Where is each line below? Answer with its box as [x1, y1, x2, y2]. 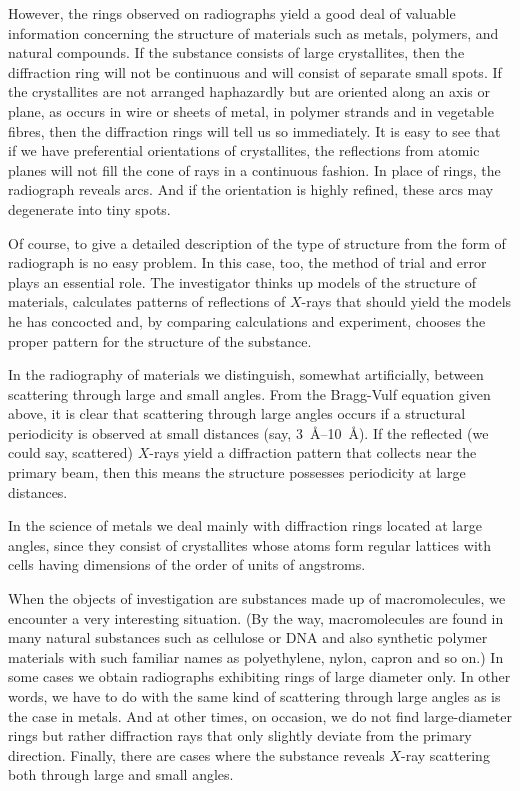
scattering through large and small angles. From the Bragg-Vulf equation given [8, 383, 491, 404]
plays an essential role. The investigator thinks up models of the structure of [8, 271, 477, 292]
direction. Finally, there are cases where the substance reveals [8, 744, 385, 765]
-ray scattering [401, 744, 490, 765]
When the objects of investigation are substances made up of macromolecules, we [8, 588, 506, 609]
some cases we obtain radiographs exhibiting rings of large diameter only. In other [8, 666, 511, 687]
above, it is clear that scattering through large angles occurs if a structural [8, 403, 466, 424]
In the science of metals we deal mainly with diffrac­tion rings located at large [8, 515, 482, 536]
